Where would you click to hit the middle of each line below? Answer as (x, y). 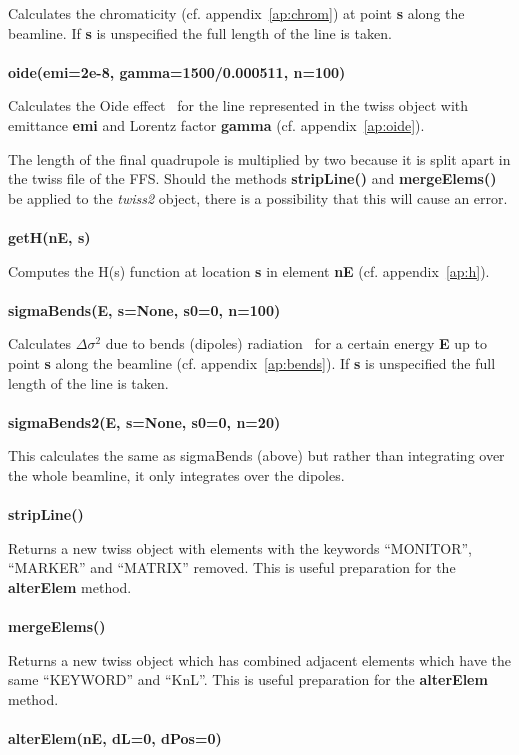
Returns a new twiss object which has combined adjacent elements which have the (259, 659)
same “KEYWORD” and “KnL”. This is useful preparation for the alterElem (248, 679)
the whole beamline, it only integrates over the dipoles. (176, 474)
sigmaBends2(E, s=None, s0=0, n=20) (144, 421)
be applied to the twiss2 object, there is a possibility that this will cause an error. (258, 197)
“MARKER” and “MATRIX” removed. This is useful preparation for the (232, 567)
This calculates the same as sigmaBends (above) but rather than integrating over (256, 455)
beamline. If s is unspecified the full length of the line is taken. (200, 32)
